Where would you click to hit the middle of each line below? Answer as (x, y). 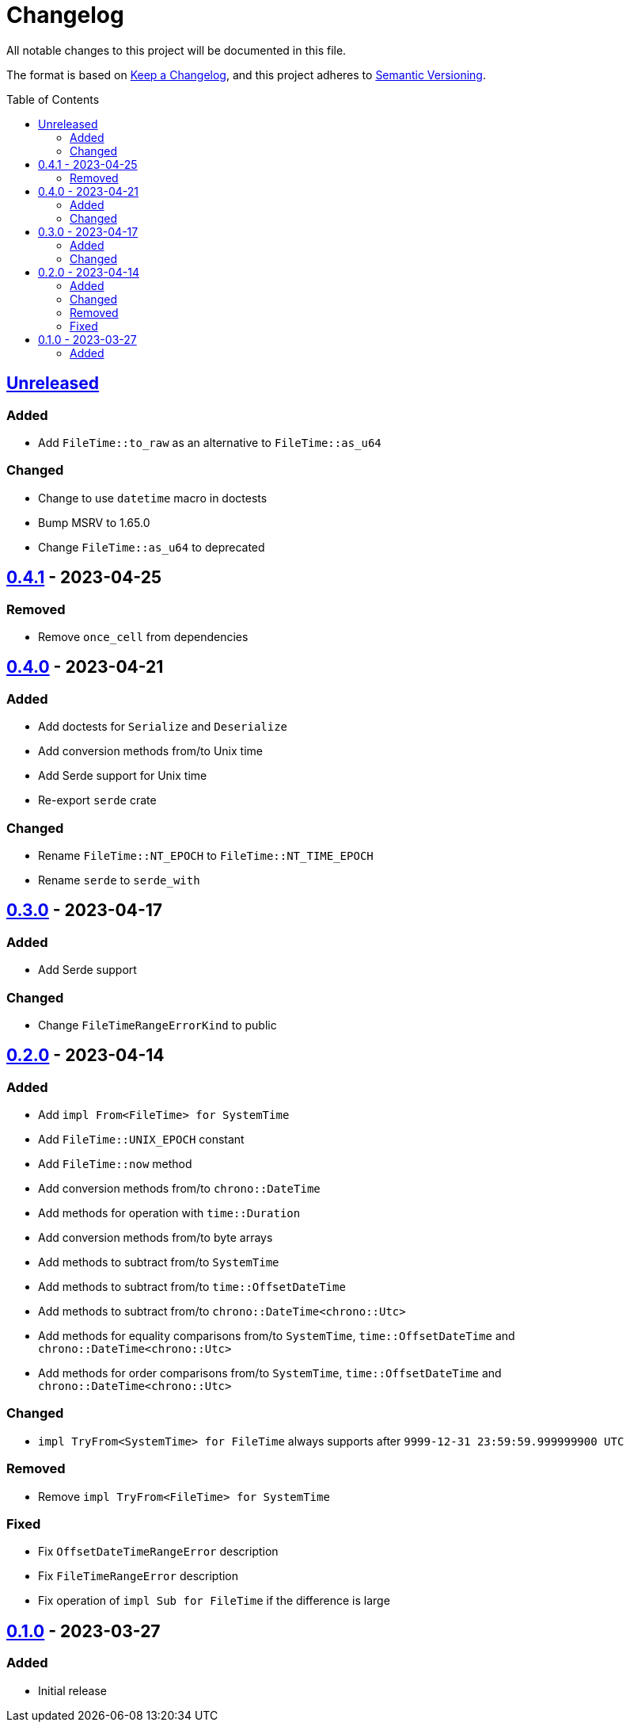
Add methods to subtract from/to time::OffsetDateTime (192, 1287)
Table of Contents (53, 99)
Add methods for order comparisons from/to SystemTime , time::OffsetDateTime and (270, 1373)
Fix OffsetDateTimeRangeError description (158, 1552)
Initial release (72, 1690)
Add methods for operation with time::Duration (169, 1213)
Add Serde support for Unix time (123, 776)
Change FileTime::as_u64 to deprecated (152, 547)
